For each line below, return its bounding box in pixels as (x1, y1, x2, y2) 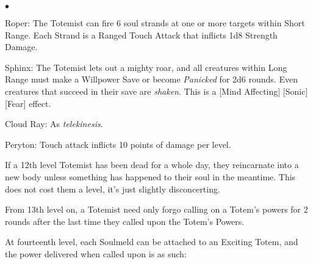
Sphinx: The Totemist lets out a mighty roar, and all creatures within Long (5, 61, 287, 73)
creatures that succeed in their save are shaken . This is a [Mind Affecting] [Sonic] (5, 84, 308, 97)
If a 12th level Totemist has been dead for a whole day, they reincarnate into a (5, 158, 299, 171)
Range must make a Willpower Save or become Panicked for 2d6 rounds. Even (5, 73, 298, 86)
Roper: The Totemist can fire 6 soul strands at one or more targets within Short (5, 16, 305, 29)
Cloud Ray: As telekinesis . (5, 117, 103, 130)
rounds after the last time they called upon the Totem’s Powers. (5, 215, 245, 227)
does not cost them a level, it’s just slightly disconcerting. (5, 182, 220, 195)
